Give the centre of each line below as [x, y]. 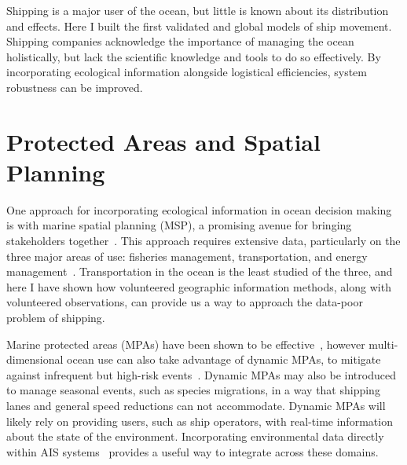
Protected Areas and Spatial [163, 141]
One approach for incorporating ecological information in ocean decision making [199, 209]
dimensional [35, 359]
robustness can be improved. [75, 87]
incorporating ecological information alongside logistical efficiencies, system [187, 72]
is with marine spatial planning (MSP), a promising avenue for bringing [179, 225]
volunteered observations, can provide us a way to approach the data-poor [185, 302]
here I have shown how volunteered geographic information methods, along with [199, 286]
